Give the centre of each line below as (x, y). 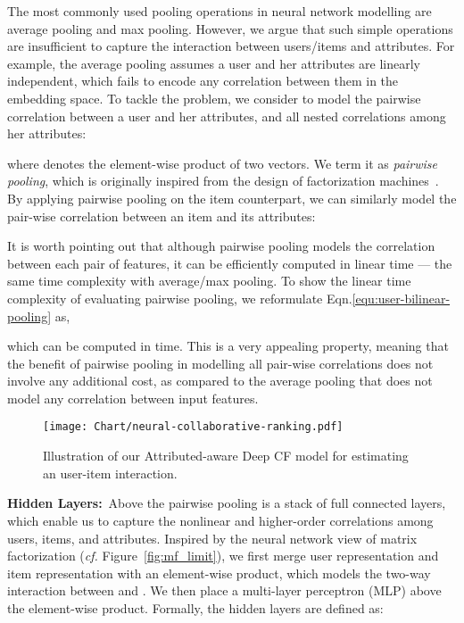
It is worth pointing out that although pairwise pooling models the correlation (221, 246)
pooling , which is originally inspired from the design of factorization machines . (223, 181)
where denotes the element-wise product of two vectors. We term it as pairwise (222, 163)
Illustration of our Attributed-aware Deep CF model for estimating (226, 456)
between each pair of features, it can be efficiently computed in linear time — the (230, 263)
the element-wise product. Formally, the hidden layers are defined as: (195, 607)
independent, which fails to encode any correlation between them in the (203, 81)
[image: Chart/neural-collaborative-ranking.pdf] (193, 427)
